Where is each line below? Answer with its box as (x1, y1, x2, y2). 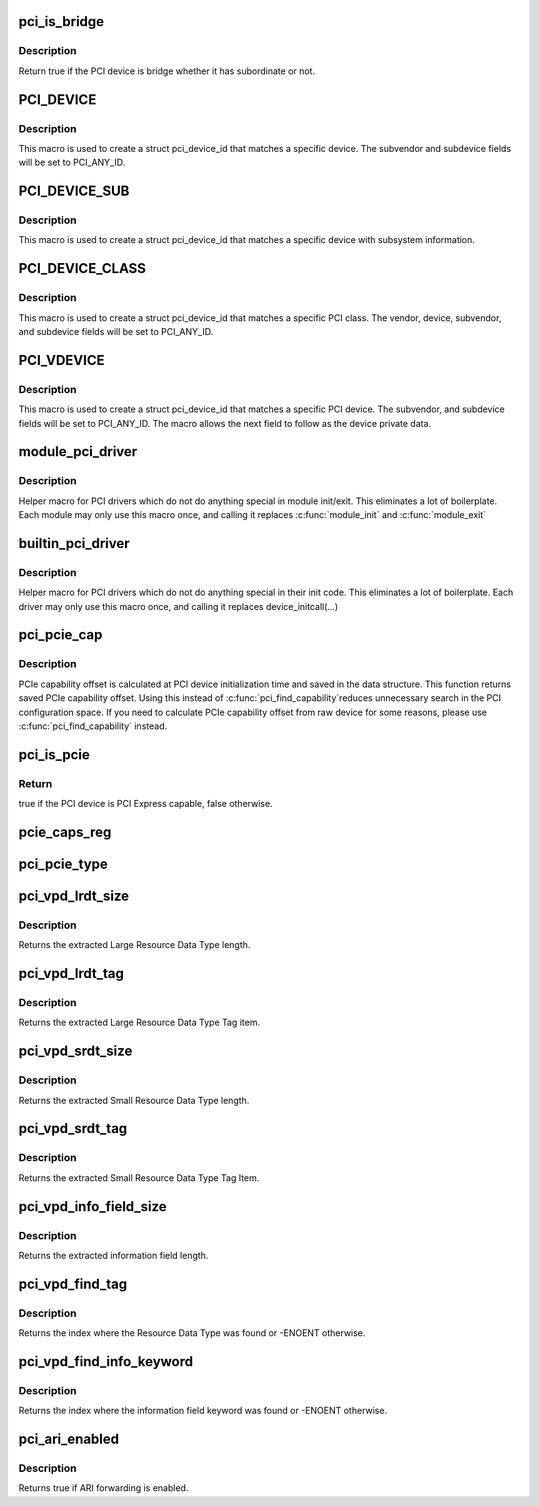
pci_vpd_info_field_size (18, 1198, 167, 1215)
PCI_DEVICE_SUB (18, 183, 130, 200)
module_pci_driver (18, 443, 138, 460)
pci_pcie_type (18, 855, 109, 872)
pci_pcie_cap (18, 626, 103, 644)
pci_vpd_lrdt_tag (18, 965, 124, 982)
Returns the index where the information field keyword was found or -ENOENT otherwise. (18, 1405, 388, 1417)
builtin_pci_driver (18, 535, 130, 552)
